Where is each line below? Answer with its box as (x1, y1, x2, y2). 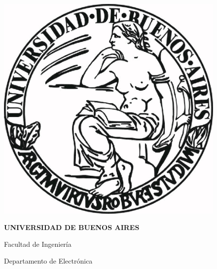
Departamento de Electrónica (4, 255, 93, 266)
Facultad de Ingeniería (4, 239, 72, 249)
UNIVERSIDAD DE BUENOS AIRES (4, 222, 140, 232)
